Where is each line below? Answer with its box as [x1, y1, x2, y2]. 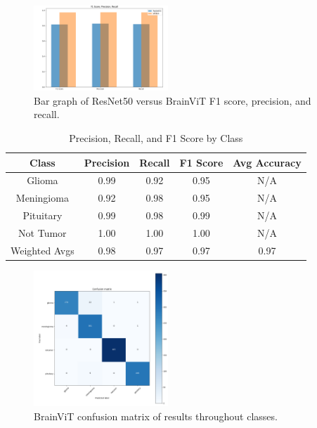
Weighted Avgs [11, 242, 75, 257]
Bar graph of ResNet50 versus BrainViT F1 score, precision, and [34, 93, 311, 108]
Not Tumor [18, 225, 67, 240]
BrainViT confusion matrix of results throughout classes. [34, 408, 278, 423]
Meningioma [15, 190, 69, 205]
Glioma [27, 173, 58, 188]
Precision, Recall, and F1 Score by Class [69, 130, 243, 145]
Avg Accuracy [233, 155, 302, 169]
